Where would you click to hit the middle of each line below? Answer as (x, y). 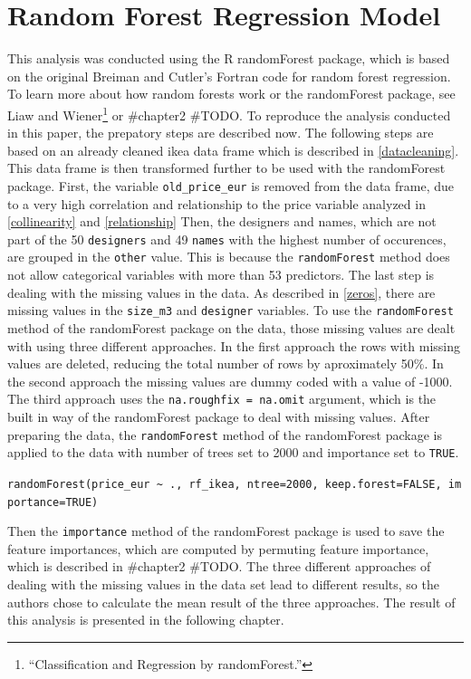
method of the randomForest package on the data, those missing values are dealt (231, 327)
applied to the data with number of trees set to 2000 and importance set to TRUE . (233, 452)
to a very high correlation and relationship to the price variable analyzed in (216, 203)
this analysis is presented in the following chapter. (146, 620)
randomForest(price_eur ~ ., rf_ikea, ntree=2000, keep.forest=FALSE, (225, 484)
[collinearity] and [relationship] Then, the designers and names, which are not (222, 221)
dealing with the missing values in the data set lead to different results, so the (223, 584)
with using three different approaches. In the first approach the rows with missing (234, 345)
